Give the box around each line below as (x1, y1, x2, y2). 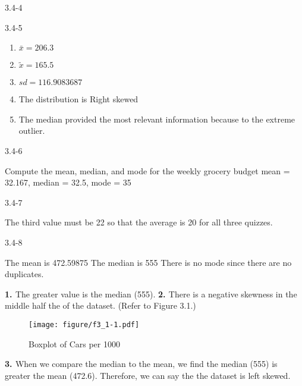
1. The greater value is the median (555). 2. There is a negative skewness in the (5, 287, 297, 300)
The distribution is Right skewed (18, 93, 139, 105)
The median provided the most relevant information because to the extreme (18, 112, 295, 125)
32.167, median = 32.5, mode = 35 (5, 176, 131, 189)
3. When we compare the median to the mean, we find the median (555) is (5, 357, 278, 370)
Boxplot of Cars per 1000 (29, 337, 120, 350)
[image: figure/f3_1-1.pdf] (29, 320, 140, 329)
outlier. (18, 124, 45, 137)
